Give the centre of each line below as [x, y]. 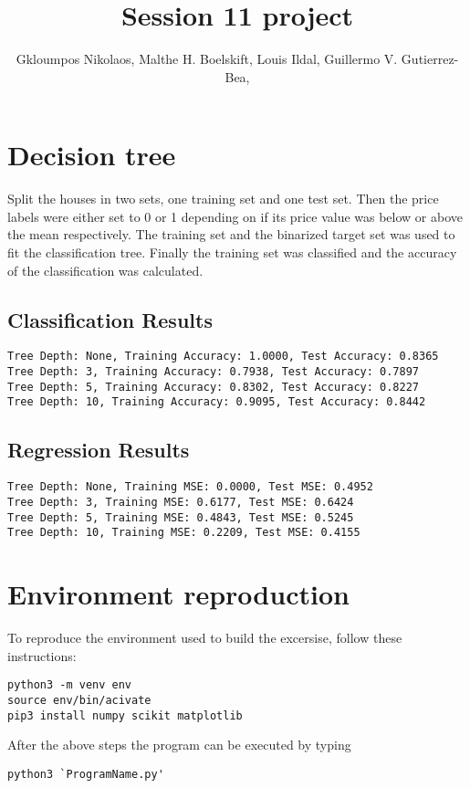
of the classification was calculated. [105, 270]
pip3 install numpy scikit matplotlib [125, 715]
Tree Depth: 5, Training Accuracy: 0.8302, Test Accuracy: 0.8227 [214, 387]
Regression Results [99, 450]
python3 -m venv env [70, 685]
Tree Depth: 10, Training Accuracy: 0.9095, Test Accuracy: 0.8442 [217, 402]
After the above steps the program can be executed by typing [179, 745]
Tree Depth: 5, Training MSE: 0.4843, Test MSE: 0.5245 [181, 517]
